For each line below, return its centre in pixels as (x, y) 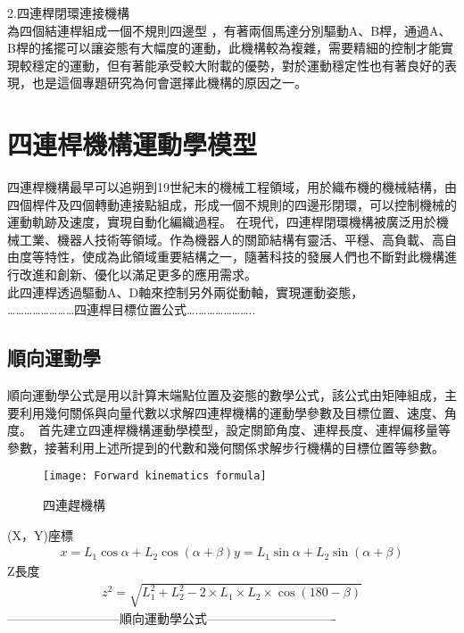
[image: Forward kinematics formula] (155, 476)
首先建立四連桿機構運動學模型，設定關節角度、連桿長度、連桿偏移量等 (244, 430)
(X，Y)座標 (40, 534)
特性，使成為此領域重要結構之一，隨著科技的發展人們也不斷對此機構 (244, 257)
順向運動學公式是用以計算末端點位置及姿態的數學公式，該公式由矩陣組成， (226, 395)
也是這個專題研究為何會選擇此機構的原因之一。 (169, 83)
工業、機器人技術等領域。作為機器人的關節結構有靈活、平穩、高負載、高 (232, 239)
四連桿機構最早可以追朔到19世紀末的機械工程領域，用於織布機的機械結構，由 (232, 187)
